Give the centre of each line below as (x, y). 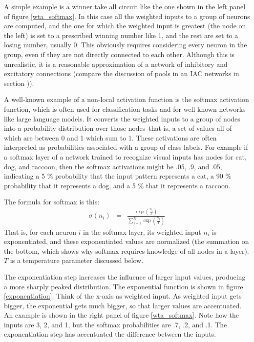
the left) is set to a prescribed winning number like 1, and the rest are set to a (121, 35)
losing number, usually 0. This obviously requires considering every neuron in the (126, 45)
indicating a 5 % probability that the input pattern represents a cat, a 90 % (118, 176)
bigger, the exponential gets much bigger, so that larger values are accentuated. (123, 305)
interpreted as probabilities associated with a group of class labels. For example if (126, 147)
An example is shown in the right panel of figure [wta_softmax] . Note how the (121, 315)
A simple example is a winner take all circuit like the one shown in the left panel (125, 6)
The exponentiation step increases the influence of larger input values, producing (125, 276)
